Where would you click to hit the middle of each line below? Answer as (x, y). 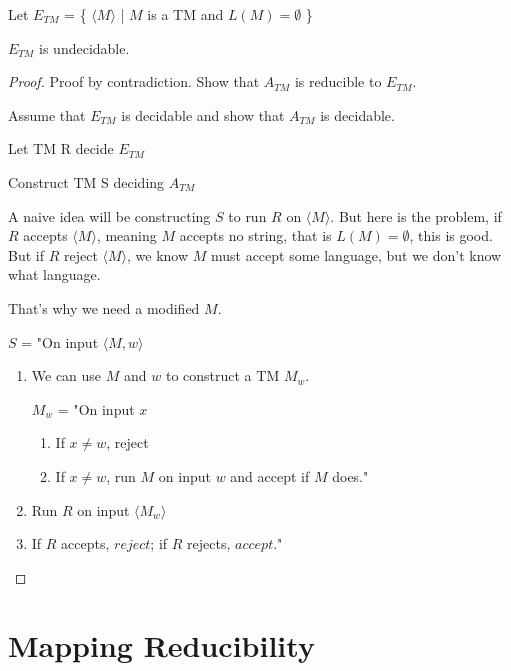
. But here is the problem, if (416, 215)
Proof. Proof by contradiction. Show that (134, 81)
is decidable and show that (203, 114)
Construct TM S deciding (86, 181)
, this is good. (451, 235)
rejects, (209, 543)
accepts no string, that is (255, 235)
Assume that (47, 114)
